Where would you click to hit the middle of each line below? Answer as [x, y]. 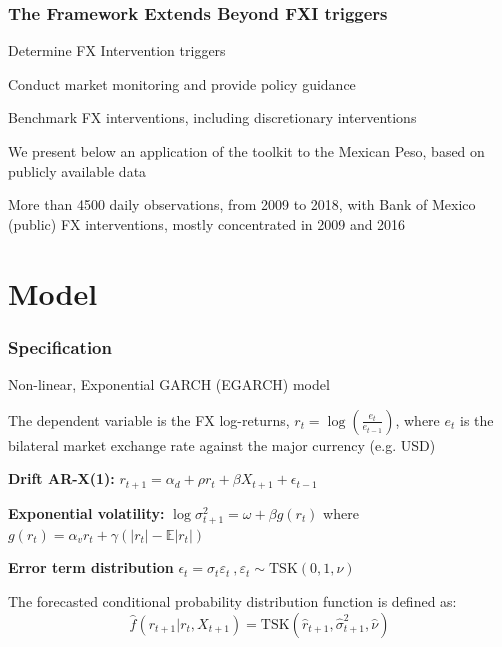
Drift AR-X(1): [61, 478]
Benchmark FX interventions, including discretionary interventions [212, 117]
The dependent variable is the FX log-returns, [149, 419]
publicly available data [77, 170]
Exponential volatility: [86, 512]
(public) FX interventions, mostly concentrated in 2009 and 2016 [207, 223]
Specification [60, 346]
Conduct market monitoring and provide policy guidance [182, 83]
